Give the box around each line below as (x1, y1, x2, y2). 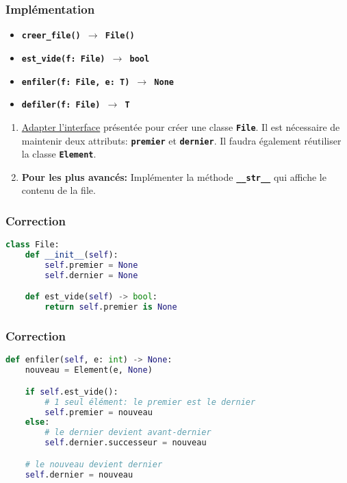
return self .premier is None (44, 302, 177, 312)
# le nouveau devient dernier (25, 459, 163, 469)
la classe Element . (21, 147, 97, 161)
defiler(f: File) (21, 100, 101, 110)
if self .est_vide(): (25, 386, 118, 397)
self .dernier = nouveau (25, 469, 133, 480)
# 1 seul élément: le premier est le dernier (44, 397, 256, 407)
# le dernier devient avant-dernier (44, 428, 211, 438)
